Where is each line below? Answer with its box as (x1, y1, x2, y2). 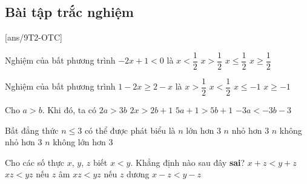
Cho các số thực (5, 156, 65, 168)
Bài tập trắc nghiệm (5, 2, 134, 21)
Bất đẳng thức (5, 123, 59, 136)
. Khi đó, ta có (42, 103, 97, 116)
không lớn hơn (53, 136, 106, 148)
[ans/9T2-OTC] (5, 31, 62, 44)
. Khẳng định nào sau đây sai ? (130, 156, 245, 168)
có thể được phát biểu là (84, 123, 176, 136)
